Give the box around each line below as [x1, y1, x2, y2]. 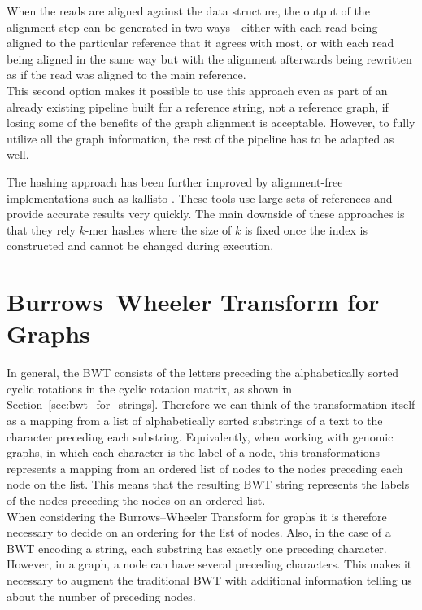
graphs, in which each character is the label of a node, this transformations [7, 444, 381, 461]
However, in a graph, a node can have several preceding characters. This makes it [7, 555, 412, 573]
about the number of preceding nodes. [7, 587, 196, 604]
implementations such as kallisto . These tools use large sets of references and [7, 189, 393, 206]
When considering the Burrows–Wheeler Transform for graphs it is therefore [7, 507, 387, 524]
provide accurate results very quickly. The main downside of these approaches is [7, 205, 405, 222]
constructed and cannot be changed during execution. [7, 237, 274, 254]
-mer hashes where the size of [85, 221, 232, 238]
